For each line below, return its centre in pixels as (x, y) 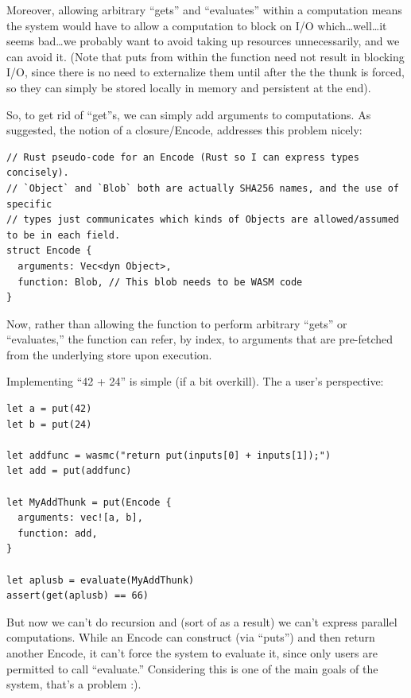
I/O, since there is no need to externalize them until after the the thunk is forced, (205, 72)
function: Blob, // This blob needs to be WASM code (160, 282)
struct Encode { (49, 251)
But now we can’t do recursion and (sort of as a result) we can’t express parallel (202, 621)
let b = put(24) (49, 424)
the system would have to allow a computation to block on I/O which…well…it (197, 25)
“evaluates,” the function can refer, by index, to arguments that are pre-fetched (200, 339)
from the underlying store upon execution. (109, 354)
